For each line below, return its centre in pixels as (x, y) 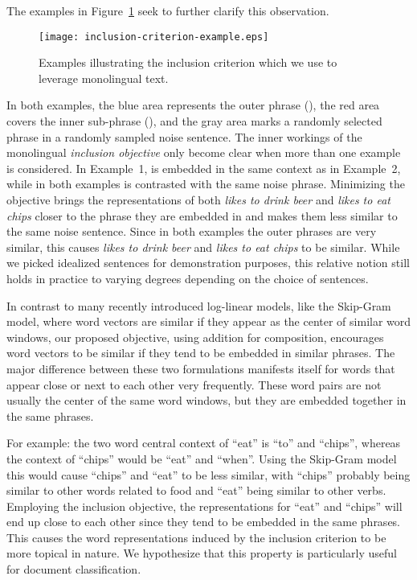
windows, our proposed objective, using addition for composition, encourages (195, 337)
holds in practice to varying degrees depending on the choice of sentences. (188, 278)
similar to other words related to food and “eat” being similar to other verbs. (196, 490)
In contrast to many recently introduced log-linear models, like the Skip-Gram (199, 305)
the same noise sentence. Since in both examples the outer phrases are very (192, 231)
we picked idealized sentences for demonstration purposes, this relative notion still (208, 263)
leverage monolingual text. (104, 78)
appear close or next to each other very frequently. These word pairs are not (194, 384)
